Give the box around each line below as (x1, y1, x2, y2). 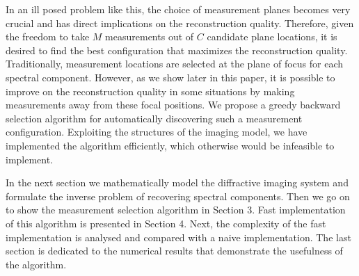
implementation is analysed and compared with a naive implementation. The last (6, 229, 351, 244)
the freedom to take (6, 29, 90, 44)
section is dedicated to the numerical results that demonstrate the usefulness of (6, 243, 343, 258)
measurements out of (105, 29, 194, 44)
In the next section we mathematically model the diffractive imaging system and (6, 175, 349, 190)
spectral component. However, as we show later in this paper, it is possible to (6, 70, 335, 84)
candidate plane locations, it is (207, 29, 337, 44)
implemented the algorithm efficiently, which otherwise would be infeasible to (6, 138, 335, 152)
